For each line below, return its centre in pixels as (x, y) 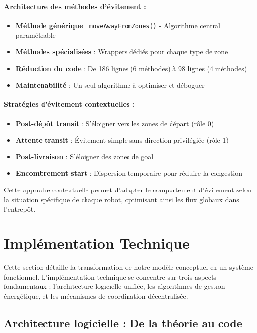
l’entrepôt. (20, 209)
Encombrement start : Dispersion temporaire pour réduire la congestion (129, 173)
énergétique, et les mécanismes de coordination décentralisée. (96, 296)
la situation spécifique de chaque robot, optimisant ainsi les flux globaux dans (122, 199)
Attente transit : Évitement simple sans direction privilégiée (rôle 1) (122, 140)
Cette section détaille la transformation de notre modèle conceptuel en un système (128, 266)
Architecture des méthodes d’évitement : (75, 6)
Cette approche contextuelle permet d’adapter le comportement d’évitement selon (128, 190)
